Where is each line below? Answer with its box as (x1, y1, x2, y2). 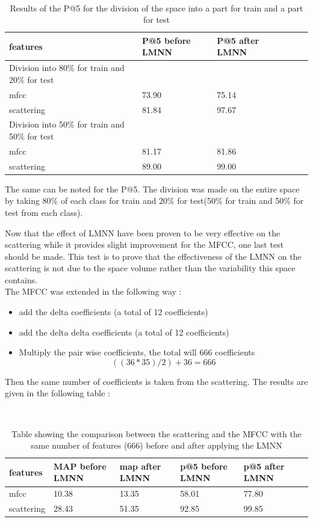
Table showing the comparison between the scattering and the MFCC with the (11, 427, 302, 440)
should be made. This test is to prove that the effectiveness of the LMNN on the (5, 250, 302, 262)
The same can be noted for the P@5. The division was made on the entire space (5, 182, 300, 195)
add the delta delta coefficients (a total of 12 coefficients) (19, 325, 229, 338)
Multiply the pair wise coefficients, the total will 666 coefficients (19, 346, 255, 358)
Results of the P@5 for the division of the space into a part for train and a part (10, 1, 303, 14)
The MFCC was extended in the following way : (5, 285, 182, 298)
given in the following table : (5, 387, 111, 399)
